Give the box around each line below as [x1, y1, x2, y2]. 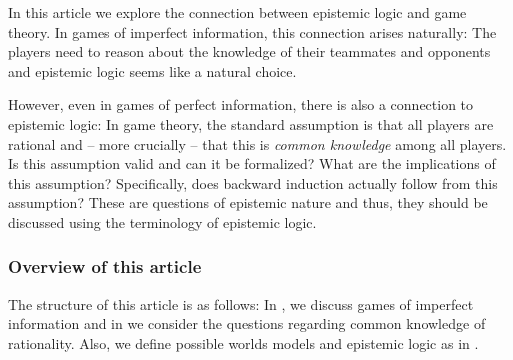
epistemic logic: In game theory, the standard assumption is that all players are [8, 113, 494, 134]
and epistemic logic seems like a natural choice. [8, 60, 297, 81]
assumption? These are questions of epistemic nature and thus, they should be [8, 192, 488, 213]
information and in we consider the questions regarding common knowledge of [8, 313, 486, 334]
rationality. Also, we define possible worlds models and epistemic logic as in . [8, 332, 479, 353]
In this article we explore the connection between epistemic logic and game [8, 2, 467, 22]
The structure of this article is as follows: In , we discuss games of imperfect [8, 293, 474, 314]
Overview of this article [8, 254, 202, 279]
